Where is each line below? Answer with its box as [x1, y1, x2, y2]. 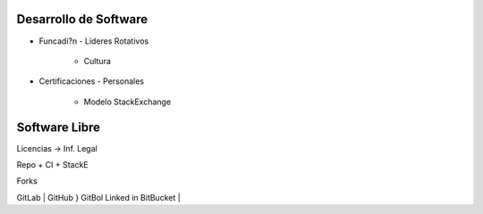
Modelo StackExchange [83, 96, 172, 107]
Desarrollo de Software [16, 12, 148, 27]
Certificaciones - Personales [38, 76, 145, 86]
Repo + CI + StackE [16, 159, 89, 169]
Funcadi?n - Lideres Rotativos [38, 36, 149, 46]
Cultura [83, 55, 112, 66]
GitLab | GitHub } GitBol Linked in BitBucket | [16, 192, 181, 202]
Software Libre [16, 119, 101, 135]
